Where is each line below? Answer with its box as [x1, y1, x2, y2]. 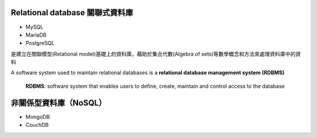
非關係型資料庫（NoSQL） [11, 98, 107, 108]
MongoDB [25, 113, 50, 120]
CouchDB [25, 122, 49, 129]
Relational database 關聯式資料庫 [11, 8, 133, 18]
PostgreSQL [25, 40, 55, 47]
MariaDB [25, 31, 47, 38]
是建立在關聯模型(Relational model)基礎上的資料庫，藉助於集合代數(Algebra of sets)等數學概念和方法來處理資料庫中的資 [11, 50, 301, 57]
